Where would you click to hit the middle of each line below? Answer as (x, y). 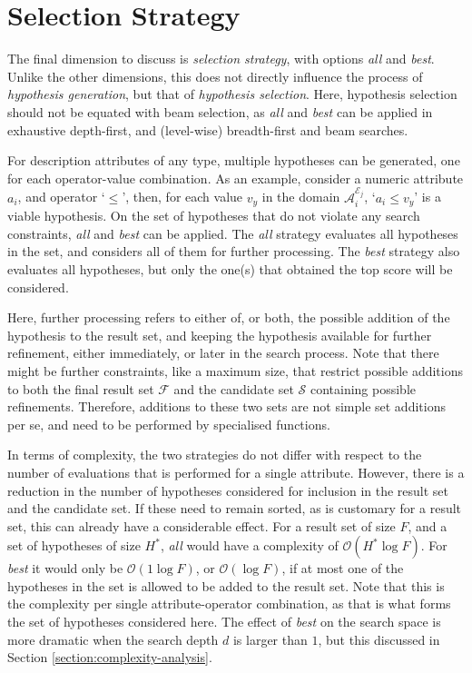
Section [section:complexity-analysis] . (110, 657)
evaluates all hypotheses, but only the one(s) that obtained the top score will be (230, 268)
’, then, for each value (182, 197)
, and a (428, 525)
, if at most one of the (343, 568)
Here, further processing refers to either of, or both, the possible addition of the (229, 317)
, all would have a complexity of (249, 545)
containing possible (363, 388)
